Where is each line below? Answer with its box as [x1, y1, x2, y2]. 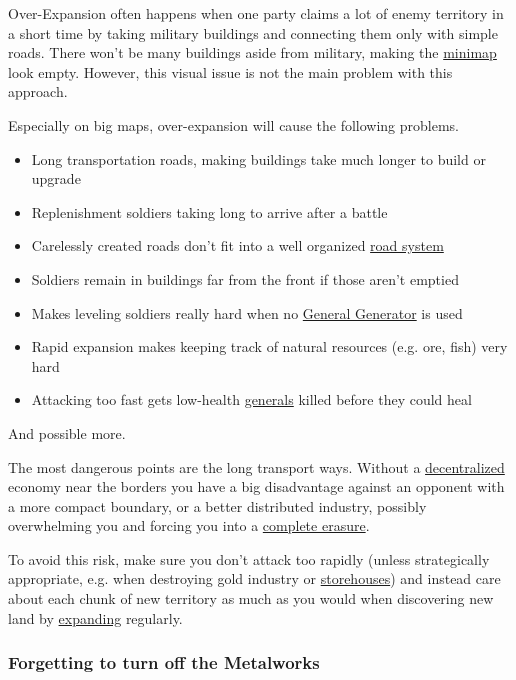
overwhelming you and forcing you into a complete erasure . [8, 515, 370, 536]
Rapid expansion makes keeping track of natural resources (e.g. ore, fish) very [31, 336, 508, 357]
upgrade [31, 168, 81, 189]
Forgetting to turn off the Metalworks [8, 650, 320, 675]
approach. [8, 81, 68, 102]
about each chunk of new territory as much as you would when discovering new [8, 588, 494, 609]
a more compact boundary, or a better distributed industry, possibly [8, 495, 427, 516]
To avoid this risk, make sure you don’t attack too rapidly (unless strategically [8, 548, 490, 569]
